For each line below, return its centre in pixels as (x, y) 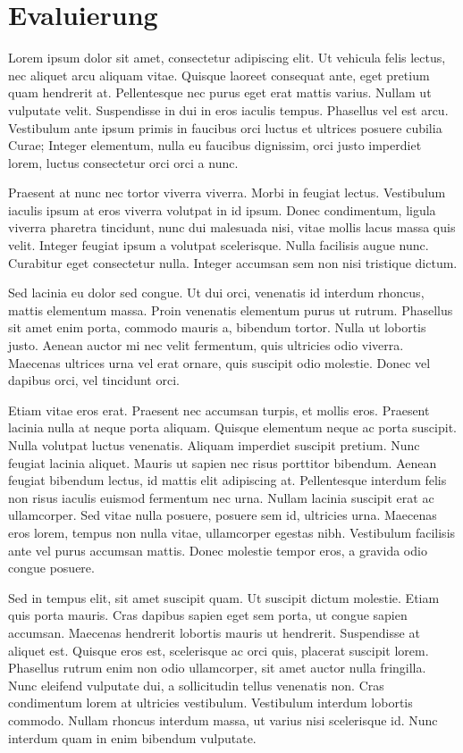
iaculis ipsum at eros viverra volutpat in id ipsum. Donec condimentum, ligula (222, 209)
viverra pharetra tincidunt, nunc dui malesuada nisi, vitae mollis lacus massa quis (232, 227)
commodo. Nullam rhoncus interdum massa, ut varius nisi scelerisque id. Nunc (223, 720)
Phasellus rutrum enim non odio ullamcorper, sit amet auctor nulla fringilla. (217, 668)
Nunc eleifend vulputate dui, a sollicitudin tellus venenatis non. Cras (196, 685)
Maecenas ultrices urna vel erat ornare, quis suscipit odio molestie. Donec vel (219, 362)
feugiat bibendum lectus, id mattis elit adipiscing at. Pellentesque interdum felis (227, 480)
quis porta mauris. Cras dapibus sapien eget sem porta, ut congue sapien (208, 615)
